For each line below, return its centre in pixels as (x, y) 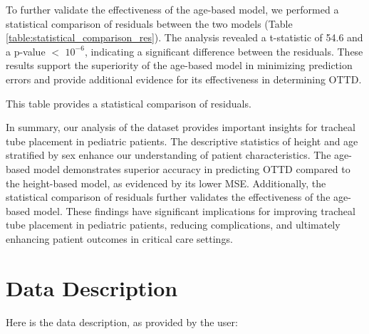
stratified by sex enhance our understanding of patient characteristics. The (168, 155)
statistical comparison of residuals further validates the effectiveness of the (168, 197)
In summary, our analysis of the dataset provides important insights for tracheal (181, 127)
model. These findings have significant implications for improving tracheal (194, 210)
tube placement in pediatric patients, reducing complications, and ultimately (173, 225)
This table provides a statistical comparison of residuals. (129, 103)
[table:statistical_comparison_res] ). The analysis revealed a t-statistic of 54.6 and (184, 37)
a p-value (26, 51)
